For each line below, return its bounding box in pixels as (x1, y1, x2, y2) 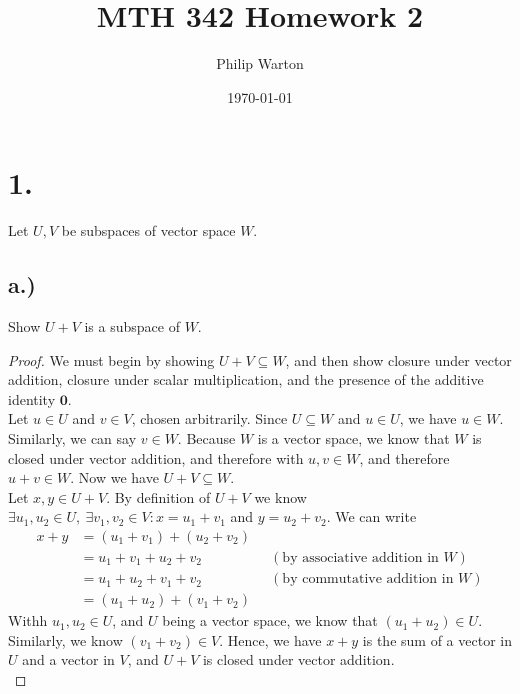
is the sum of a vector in (362, 629, 512, 650)
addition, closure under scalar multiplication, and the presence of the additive (8, 369, 484, 390)
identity (8, 388, 56, 409)
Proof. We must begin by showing (8, 349, 215, 370)
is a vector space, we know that (257, 428, 450, 449)
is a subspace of (84, 316, 180, 337)
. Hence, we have (219, 629, 322, 650)
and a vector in (22, 649, 115, 670)
